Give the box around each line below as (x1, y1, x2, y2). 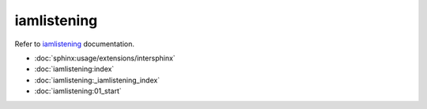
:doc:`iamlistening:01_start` (34, 86, 122, 96)
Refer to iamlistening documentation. (14, 39, 134, 49)
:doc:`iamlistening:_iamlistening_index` (34, 75, 161, 85)
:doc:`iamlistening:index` (34, 64, 115, 74)
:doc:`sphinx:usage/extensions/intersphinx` (34, 53, 176, 63)
